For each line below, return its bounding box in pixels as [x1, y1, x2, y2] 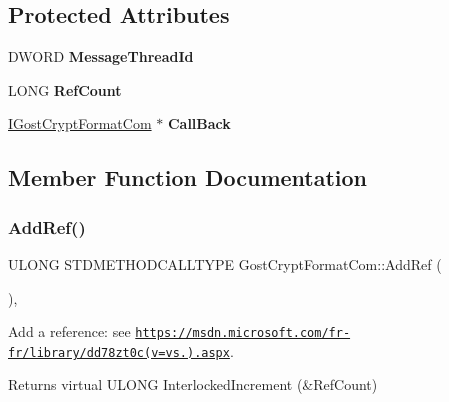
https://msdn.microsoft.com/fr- [135, 326, 351, 341]
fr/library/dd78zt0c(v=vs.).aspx [8, 345, 230, 360]
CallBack [167, 113, 231, 134]
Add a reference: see [8, 321, 131, 342]
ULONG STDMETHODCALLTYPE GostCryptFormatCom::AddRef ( [8, 253, 442, 274]
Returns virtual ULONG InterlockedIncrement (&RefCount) [8, 374, 378, 395]
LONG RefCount [8, 79, 122, 100]
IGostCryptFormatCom [8, 113, 152, 134]
